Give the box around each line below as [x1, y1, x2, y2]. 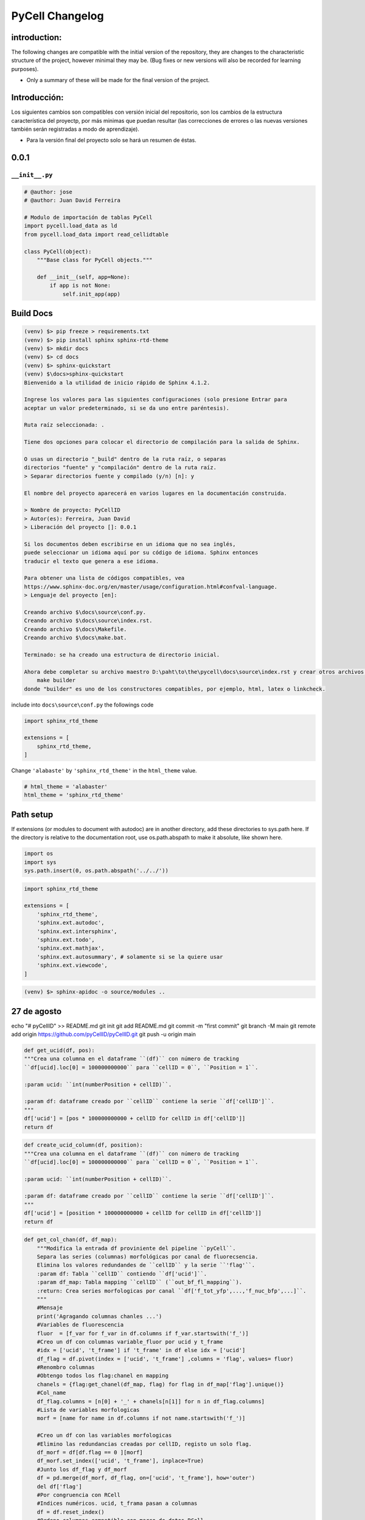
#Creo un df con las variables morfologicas [36, 1432, 172, 1439]
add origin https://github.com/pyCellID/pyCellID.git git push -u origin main [11, 1031, 196, 1038]
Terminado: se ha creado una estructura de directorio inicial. [24, 651, 220, 658]
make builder [36, 677, 76, 684]
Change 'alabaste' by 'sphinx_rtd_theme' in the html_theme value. [11, 767, 197, 775]
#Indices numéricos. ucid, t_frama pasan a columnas [36, 1500, 198, 1507]
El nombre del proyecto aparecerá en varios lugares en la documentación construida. [24, 489, 287, 497]
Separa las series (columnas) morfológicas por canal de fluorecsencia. [36, 1253, 259, 1260]
